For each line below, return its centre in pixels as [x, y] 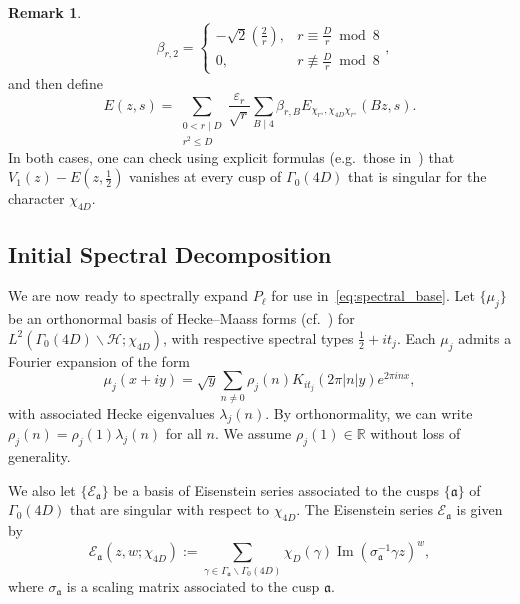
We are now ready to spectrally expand [128, 295]
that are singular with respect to [170, 509]
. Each [416, 337]
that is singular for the [417, 176]
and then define [55, 82]
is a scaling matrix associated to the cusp [193, 586]
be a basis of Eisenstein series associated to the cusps [276, 489]
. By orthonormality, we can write [369, 412]
